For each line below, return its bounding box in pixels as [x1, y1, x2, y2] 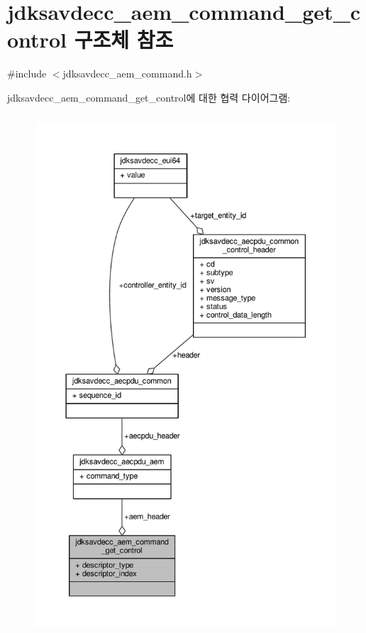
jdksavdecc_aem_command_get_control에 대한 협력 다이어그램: [7, 90, 291, 104]
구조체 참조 [74, 25, 174, 54]
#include [7, 66, 47, 81]
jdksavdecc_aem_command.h [62, 66, 192, 81]
